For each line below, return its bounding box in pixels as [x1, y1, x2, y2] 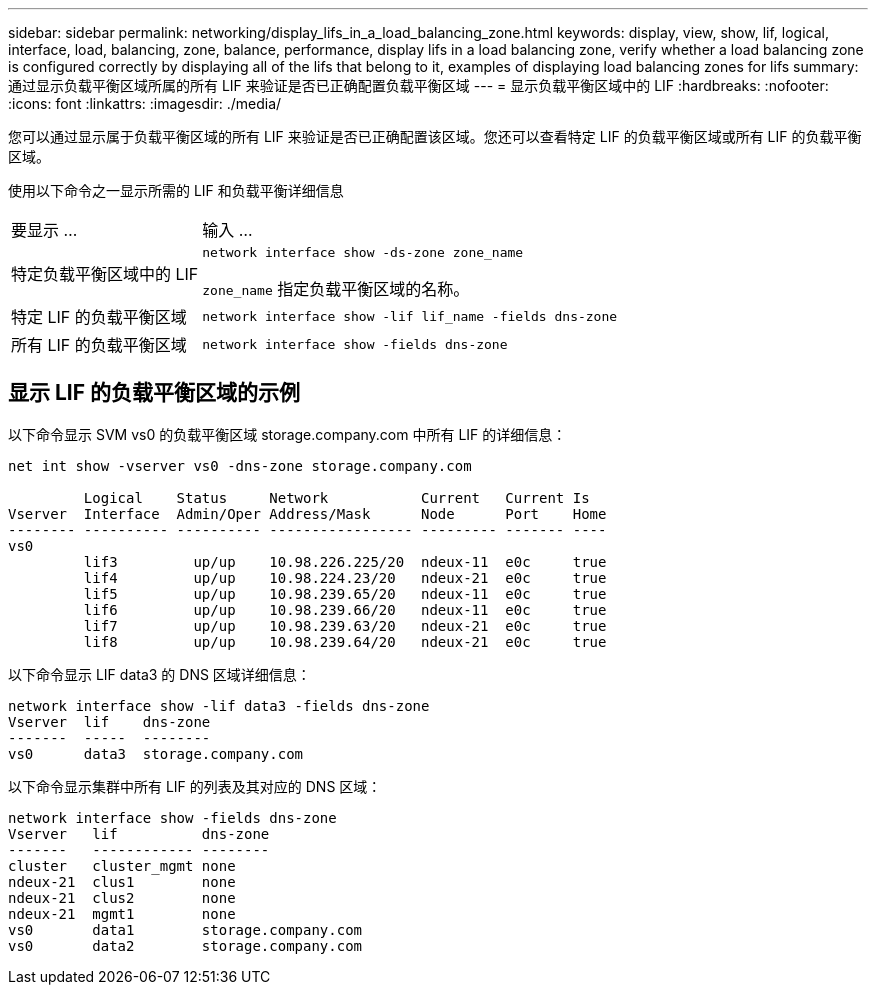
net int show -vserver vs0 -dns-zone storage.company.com [8, 457, 472, 474]
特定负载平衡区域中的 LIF [11, 263, 199, 284]
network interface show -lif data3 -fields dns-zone [8, 697, 430, 714]
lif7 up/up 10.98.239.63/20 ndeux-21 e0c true [83, 617, 607, 634]
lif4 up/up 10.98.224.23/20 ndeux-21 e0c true [83, 569, 607, 586]
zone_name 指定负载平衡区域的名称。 [202, 279, 470, 299]
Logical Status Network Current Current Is [83, 489, 590, 506]
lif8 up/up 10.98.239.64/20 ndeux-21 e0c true [83, 633, 607, 650]
